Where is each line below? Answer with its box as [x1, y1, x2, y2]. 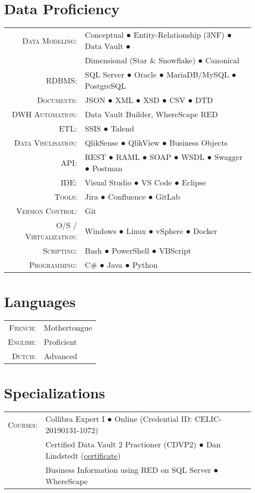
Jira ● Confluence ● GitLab [85, 191, 180, 203]
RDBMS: [46, 74, 77, 86]
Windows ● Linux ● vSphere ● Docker [85, 225, 217, 236]
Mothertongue [44, 322, 92, 334]
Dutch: [12, 350, 36, 362]
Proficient [44, 336, 77, 348]
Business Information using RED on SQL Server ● [45, 464, 219, 476]
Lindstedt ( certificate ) [45, 450, 121, 462]
